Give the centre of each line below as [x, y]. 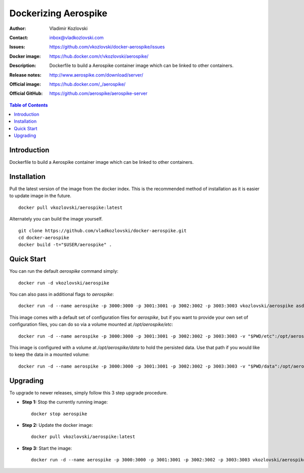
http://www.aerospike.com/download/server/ [97, 75]
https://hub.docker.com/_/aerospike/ [88, 84]
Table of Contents [29, 105]
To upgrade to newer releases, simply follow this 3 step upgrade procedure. [89, 392]
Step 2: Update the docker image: [58, 425]
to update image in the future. [40, 196]
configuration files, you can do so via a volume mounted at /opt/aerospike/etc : [91, 324]
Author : [18, 28]
